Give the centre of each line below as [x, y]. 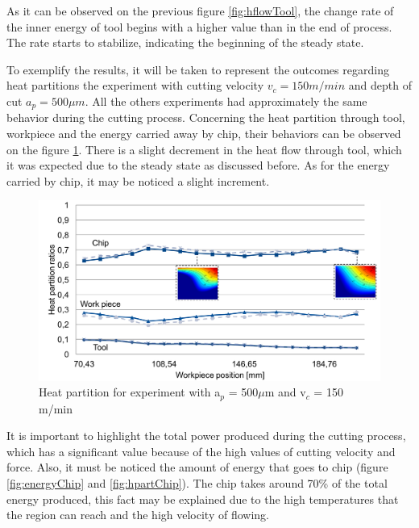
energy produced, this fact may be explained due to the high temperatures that [203, 499]
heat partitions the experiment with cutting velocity [135, 85]
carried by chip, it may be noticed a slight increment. [138, 180]
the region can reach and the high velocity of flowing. [138, 515]
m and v [285, 392]
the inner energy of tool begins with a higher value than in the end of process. [199, 26]
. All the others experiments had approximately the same [226, 101]
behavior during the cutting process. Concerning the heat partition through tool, [206, 117]
